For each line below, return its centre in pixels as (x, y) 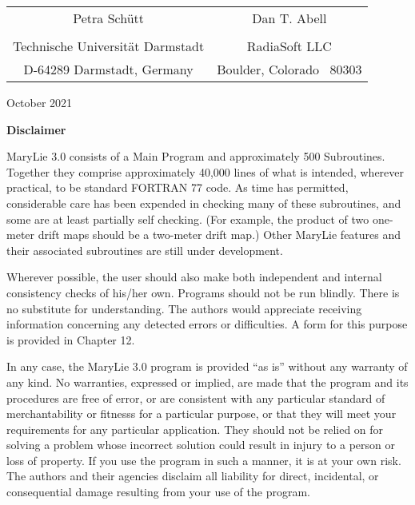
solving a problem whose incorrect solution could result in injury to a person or (201, 445)
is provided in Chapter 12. (71, 339)
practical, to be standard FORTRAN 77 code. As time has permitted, (178, 187)
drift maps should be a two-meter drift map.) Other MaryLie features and (219, 235)
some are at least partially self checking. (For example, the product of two (188, 219)
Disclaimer (36, 129)
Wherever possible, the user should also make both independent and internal (194, 277)
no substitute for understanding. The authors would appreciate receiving (184, 308)
